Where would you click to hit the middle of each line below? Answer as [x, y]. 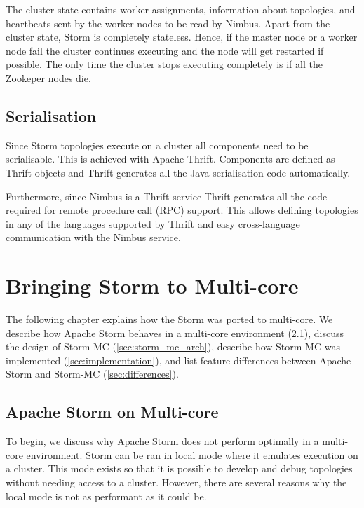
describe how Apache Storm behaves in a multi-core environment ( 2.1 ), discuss [175, 332]
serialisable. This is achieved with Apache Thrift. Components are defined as [170, 159]
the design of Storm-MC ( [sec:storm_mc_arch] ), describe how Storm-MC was [173, 346]
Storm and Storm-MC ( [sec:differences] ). [92, 374]
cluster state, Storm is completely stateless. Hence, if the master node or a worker [182, 37]
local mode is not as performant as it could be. [106, 496]
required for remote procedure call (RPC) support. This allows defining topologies [182, 210]
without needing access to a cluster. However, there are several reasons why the [176, 482]
